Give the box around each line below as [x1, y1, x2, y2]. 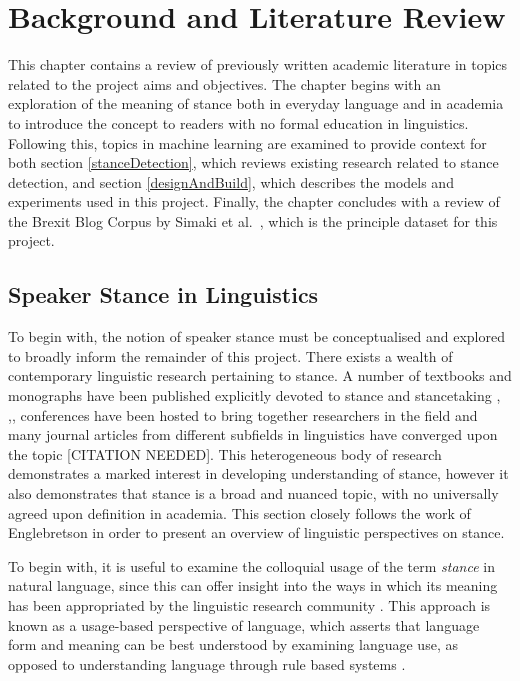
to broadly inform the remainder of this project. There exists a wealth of [8, 345, 453, 366]
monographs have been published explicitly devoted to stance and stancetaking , [8, 385, 501, 406]
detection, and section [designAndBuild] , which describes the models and [8, 171, 454, 192]
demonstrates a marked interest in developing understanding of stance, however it [8, 463, 509, 484]
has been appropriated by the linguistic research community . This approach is [8, 594, 491, 615]
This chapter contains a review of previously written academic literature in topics [8, 54, 508, 75]
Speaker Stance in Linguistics [8, 279, 319, 310]
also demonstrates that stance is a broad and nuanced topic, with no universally [8, 483, 499, 504]
